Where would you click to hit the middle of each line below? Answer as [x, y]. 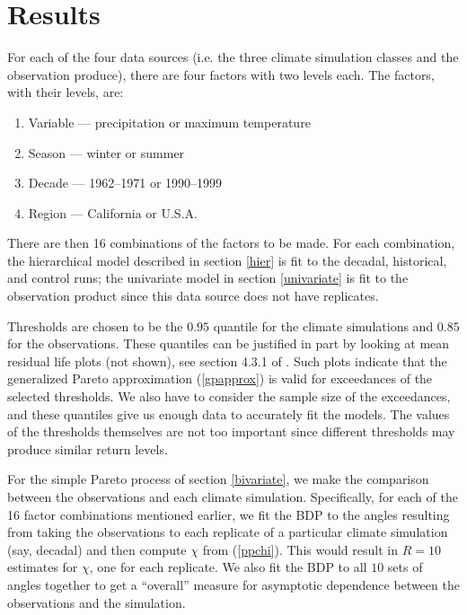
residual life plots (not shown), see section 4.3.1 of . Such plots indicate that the [227, 360]
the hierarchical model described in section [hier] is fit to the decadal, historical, [227, 260]
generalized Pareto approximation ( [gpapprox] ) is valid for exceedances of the [220, 378]
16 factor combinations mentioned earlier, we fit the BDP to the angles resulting [229, 514]
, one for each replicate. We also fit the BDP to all [228, 567]
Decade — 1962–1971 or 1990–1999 [125, 183]
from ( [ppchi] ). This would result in [300, 549]
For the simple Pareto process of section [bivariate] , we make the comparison [218, 479]
